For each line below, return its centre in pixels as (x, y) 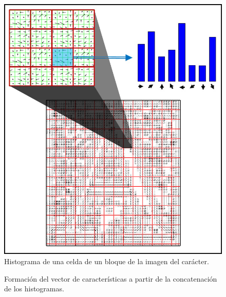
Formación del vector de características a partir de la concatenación (111, 278)
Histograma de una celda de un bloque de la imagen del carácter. (107, 261)
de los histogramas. (34, 289)
